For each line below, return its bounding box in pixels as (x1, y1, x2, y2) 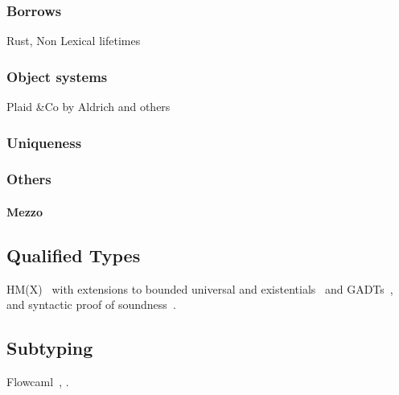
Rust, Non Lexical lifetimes (6, 32, 141, 49)
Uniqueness (6, 132, 82, 152)
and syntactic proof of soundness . (6, 296, 176, 313)
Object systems (6, 66, 108, 86)
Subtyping (6, 335, 93, 360)
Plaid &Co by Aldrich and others (6, 98, 171, 115)
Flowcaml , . (6, 373, 69, 390)
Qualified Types (6, 242, 141, 267)
